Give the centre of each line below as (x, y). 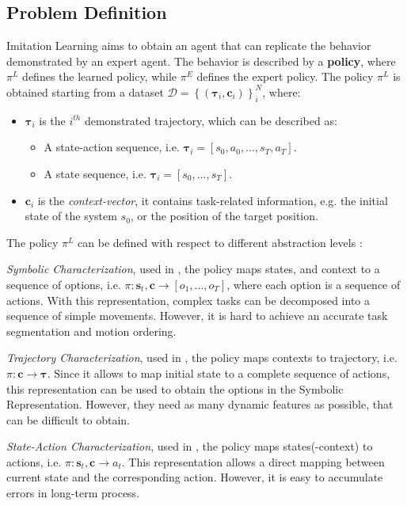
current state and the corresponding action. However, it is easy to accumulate (195, 477)
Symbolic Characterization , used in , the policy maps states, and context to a (193, 269)
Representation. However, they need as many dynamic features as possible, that (200, 404)
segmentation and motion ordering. (91, 331)
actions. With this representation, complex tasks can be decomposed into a (188, 300)
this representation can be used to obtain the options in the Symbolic (175, 388)
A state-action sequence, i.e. (112, 147)
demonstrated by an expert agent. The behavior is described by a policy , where (201, 61)
